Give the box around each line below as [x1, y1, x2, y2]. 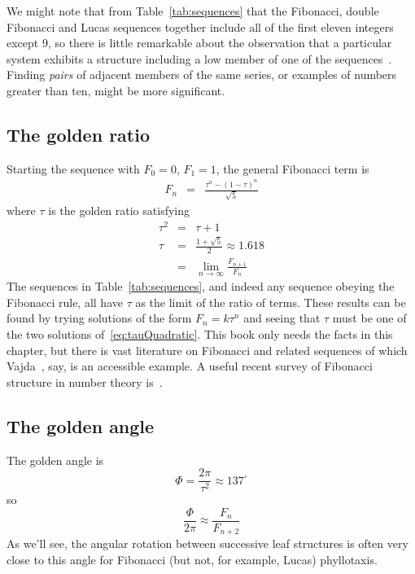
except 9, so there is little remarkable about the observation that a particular [7, 34, 392, 51]
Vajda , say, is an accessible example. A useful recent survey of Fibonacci [7, 357, 373, 375]
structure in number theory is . [7, 373, 163, 390]
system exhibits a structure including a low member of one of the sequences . [7, 50, 392, 67]
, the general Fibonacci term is [216, 160, 369, 177]
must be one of [332, 309, 407, 326]
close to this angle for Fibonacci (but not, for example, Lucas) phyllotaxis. [7, 550, 378, 567]
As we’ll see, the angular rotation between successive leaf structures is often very [7, 535, 408, 552]
